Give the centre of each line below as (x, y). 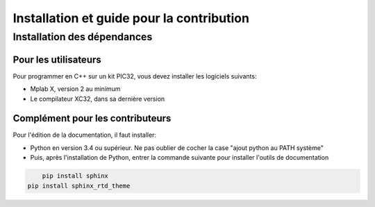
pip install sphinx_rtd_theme (79, 185)
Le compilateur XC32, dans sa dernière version (98, 99)
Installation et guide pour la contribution (131, 18)
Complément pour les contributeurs (92, 118)
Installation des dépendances (83, 37)
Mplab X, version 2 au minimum (75, 89)
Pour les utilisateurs (57, 59)
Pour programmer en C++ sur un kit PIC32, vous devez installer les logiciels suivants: (135, 76)
